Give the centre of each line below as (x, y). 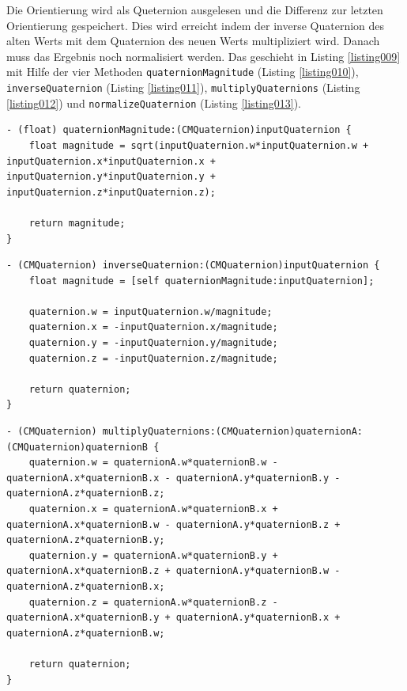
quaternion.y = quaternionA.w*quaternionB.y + (153, 555)
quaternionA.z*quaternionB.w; (86, 633)
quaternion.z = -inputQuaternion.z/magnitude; (153, 358)
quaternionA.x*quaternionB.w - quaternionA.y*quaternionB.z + (173, 524)
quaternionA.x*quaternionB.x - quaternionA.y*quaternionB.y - (173, 478)
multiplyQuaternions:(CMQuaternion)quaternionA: (233, 432)
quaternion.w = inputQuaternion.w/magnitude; (151, 311)
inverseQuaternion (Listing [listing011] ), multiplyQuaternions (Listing (183, 87)
